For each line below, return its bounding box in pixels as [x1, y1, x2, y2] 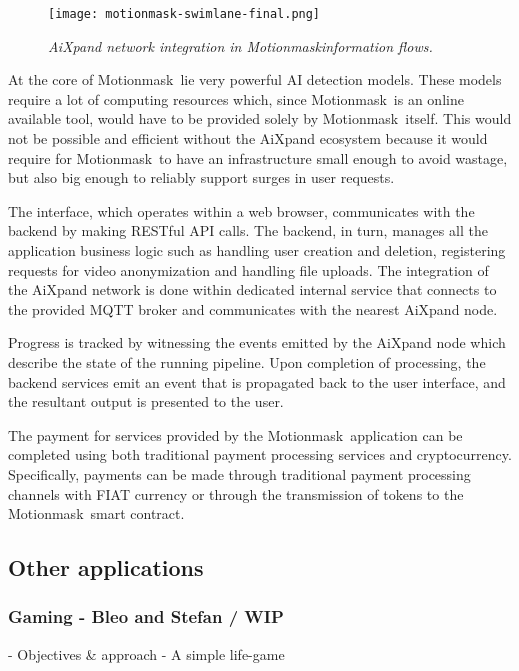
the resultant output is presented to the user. [8, 391, 284, 412]
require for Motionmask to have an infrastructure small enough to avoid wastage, [8, 147, 508, 168]
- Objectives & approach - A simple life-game [8, 643, 285, 664]
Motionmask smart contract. [8, 503, 185, 524]
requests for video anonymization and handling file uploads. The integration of [8, 259, 489, 280]
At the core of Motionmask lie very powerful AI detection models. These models [8, 69, 502, 90]
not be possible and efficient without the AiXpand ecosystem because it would [8, 128, 488, 149]
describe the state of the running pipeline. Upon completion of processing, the [8, 351, 486, 372]
